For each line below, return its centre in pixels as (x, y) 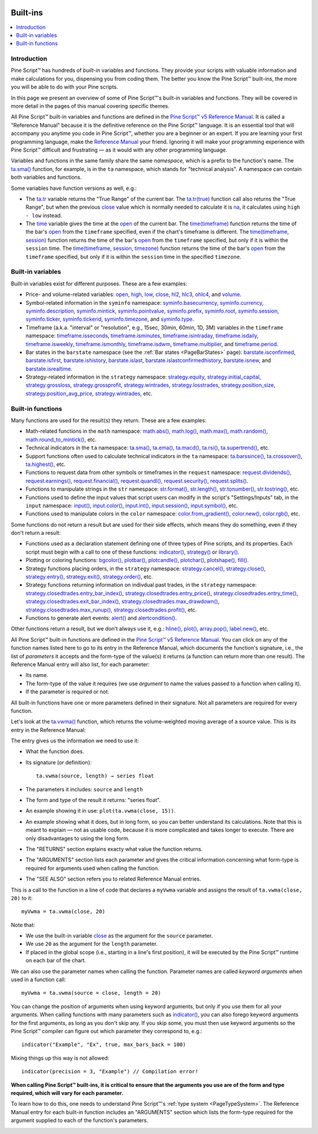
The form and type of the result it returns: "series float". (93, 800)
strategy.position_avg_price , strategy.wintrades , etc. (89, 393)
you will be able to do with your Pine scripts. (64, 87)
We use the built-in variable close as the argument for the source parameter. (119, 936)
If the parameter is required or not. (67, 692)
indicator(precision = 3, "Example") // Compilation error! (110, 1071)
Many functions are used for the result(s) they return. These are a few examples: (109, 420)
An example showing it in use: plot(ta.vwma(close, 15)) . (101, 811)
